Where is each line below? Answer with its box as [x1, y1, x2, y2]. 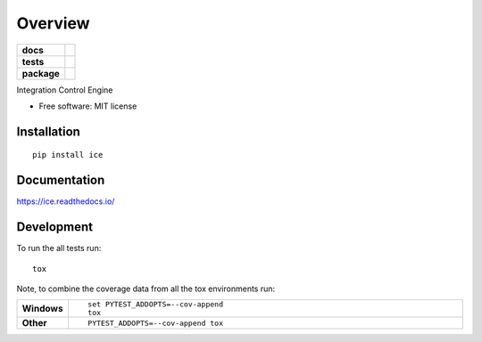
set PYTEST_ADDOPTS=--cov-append [87, 299, 223, 309]
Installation [16, 124, 80, 139]
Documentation [16, 173, 105, 188]
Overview [16, 13, 90, 33]
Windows [21, 303, 63, 315]
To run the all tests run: [16, 243, 102, 254]
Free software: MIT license [38, 101, 137, 111]
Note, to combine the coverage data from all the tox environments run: [16, 283, 276, 294]
